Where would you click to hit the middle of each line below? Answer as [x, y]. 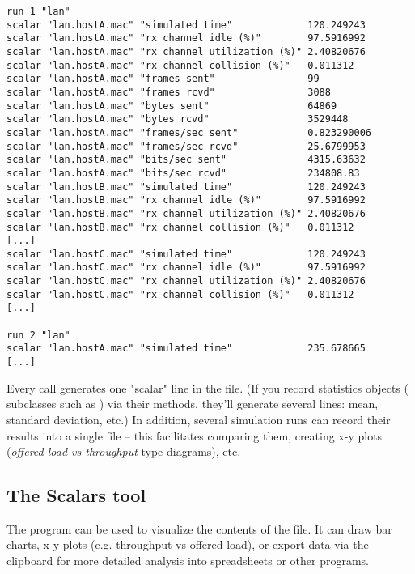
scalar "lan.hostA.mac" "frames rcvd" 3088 [169, 92]
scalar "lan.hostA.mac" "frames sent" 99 [163, 79]
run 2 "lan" [38, 335]
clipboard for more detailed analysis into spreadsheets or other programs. [188, 561]
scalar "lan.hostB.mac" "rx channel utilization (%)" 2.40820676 [186, 213]
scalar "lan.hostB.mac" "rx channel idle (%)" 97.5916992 [186, 200]
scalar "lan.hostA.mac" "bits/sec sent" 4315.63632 [186, 160]
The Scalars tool [76, 495]
